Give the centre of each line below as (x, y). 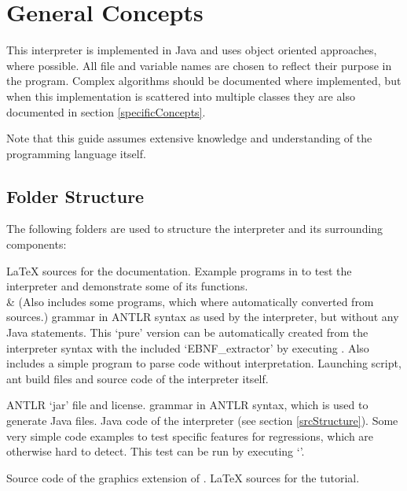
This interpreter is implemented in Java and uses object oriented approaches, (192, 50)
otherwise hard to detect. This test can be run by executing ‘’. (156, 451)
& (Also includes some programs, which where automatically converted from (190, 301)
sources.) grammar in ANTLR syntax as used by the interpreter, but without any (203, 317)
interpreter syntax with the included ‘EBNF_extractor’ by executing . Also (188, 347)
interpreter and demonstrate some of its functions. (127, 286)
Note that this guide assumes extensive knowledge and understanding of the (189, 138)
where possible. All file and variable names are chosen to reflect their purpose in (199, 65)
